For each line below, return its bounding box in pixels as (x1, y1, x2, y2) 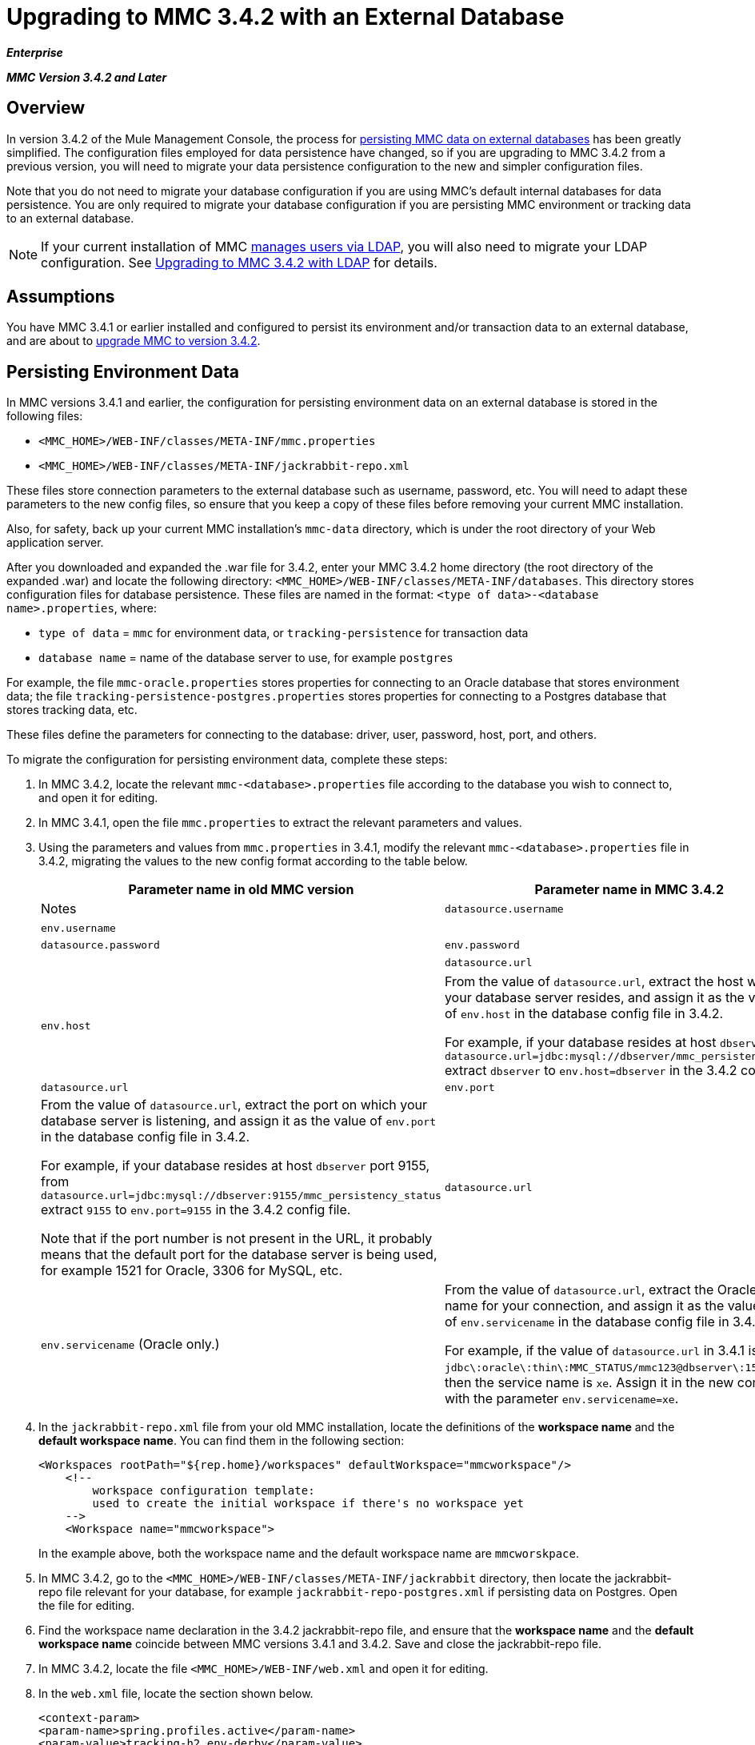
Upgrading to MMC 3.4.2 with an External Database (6, 3, 565, 30)
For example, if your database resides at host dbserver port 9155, (41, 1157, 430, 1174)
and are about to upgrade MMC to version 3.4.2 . (6, 334, 261, 348)
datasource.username (444, 902, 564, 915)
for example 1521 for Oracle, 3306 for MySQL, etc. (41, 1262, 342, 1279)
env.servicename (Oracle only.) (41, 1336, 220, 1353)
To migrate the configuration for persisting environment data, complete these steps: (6, 752, 448, 767)
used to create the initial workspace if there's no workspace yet (92, 1497, 524, 1510)
